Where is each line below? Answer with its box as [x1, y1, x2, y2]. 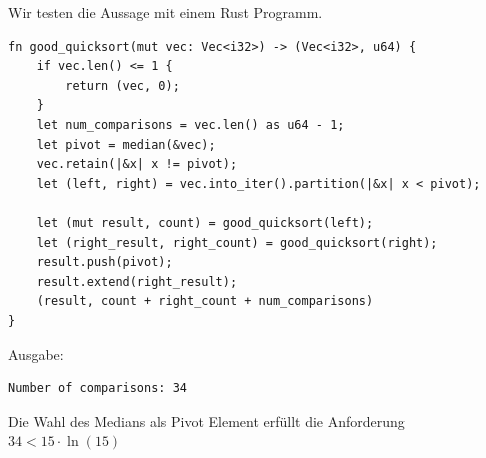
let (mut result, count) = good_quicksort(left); [36, 215, 374, 230]
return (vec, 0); [65, 78, 180, 93]
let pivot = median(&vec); [36, 137, 216, 152]
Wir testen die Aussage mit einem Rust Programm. [8, 2, 323, 22]
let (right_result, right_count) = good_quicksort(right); [36, 235, 438, 250]
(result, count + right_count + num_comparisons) [36, 294, 374, 309]
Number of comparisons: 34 [8, 381, 187, 396]
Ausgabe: [8, 343, 64, 364]
